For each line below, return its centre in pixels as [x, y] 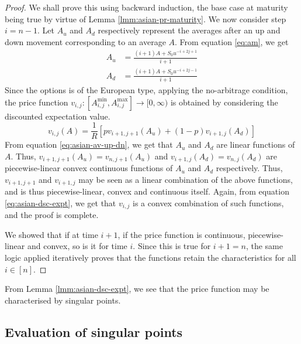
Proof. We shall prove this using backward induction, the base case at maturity [146, 7]
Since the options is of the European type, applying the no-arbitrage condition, [146, 89]
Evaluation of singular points [94, 331]
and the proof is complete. [52, 215]
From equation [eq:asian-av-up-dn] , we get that [89, 144]
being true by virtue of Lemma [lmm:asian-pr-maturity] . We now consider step [146, 18]
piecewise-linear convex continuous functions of [89, 168]
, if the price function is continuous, [181, 234]
